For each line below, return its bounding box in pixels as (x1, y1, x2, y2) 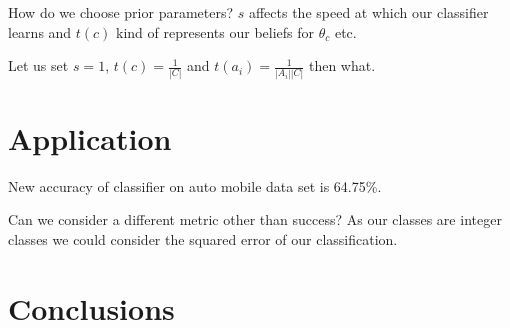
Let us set (8, 55, 69, 76)
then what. (308, 55, 376, 76)
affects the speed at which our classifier (248, 2, 489, 22)
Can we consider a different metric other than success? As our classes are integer (8, 209, 502, 230)
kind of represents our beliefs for (116, 21, 315, 42)
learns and (8, 21, 72, 42)
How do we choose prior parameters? (8, 2, 234, 22)
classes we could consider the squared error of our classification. (8, 228, 398, 249)
